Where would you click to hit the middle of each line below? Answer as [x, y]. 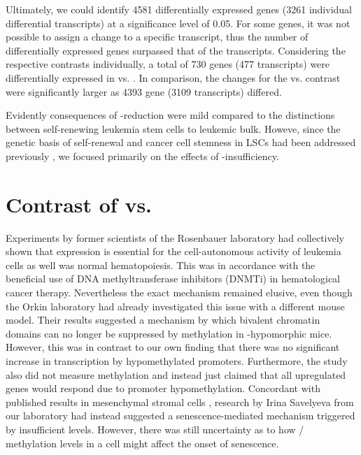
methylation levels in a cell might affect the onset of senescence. [142, 443]
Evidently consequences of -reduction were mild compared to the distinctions [170, 115]
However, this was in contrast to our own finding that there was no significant [173, 347]
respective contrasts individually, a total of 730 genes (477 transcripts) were [168, 64]
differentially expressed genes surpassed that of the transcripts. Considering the [176, 50]
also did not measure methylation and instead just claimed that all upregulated [176, 374]
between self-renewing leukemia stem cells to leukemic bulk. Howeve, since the [173, 128]
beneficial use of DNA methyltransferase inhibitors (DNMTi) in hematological [173, 279]
